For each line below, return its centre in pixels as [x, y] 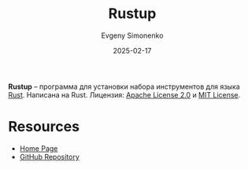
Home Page [39, 148]
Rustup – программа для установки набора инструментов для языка [124, 86]
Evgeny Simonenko [132, 35]
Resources [44, 127]
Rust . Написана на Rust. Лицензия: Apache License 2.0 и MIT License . [124, 94]
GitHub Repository [50, 156]
